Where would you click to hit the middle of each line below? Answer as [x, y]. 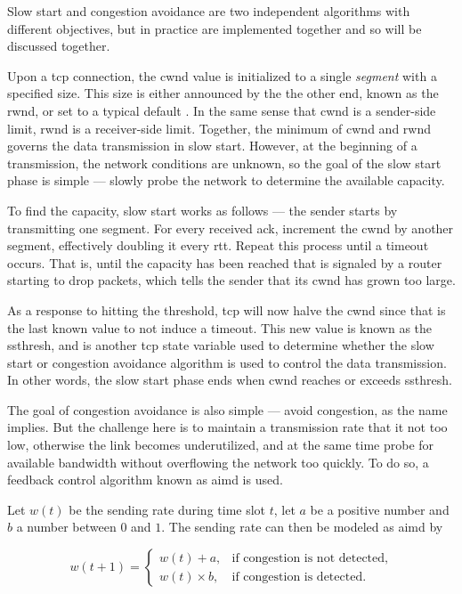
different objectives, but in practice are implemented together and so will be [215, 28]
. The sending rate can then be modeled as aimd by [302, 527]
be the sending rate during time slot [167, 509]
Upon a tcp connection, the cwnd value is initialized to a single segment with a [222, 75]
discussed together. [59, 46]
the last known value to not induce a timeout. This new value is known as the [220, 327]
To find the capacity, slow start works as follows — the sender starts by [203, 210]
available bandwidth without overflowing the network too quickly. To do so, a [218, 462]
